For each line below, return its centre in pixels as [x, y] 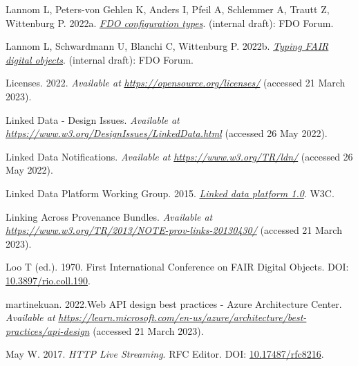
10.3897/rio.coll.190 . [48, 280]
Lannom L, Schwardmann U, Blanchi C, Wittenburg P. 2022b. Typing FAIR [167, 46]
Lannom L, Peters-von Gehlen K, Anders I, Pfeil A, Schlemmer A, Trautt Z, [168, 9]
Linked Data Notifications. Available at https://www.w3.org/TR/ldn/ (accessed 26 [179, 156]
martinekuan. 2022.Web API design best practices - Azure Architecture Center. [174, 303]
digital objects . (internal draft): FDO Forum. [100, 59]
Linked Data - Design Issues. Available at [93, 119]
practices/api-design [48, 330]
